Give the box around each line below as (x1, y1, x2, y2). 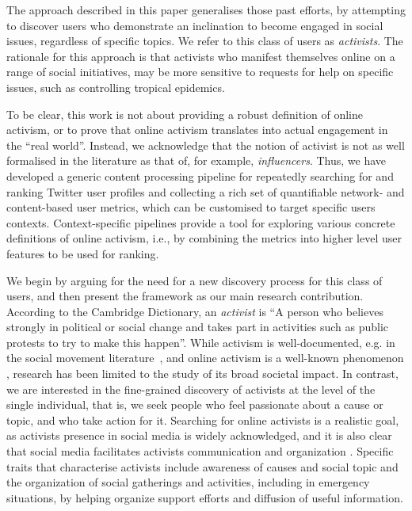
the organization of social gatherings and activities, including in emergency (6, 474, 370, 490)
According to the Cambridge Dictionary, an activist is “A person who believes (6, 303, 383, 319)
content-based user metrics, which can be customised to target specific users (6, 199, 376, 215)
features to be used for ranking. (6, 245, 159, 261)
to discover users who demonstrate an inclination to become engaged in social (6, 17, 383, 33)
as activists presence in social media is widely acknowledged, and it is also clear (6, 427, 392, 444)
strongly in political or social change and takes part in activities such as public (6, 318, 389, 335)
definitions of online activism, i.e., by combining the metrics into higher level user (6, 230, 402, 246)
